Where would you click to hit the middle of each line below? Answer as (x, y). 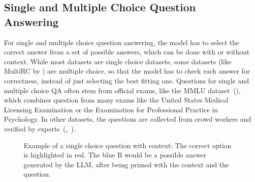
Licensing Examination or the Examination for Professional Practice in (111, 109)
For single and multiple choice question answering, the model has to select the (122, 42)
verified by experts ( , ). (40, 128)
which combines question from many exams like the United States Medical (116, 100)
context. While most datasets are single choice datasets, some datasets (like (118, 61)
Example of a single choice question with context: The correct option (127, 145)
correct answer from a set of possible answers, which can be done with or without (127, 52)
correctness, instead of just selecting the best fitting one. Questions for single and (127, 80)
